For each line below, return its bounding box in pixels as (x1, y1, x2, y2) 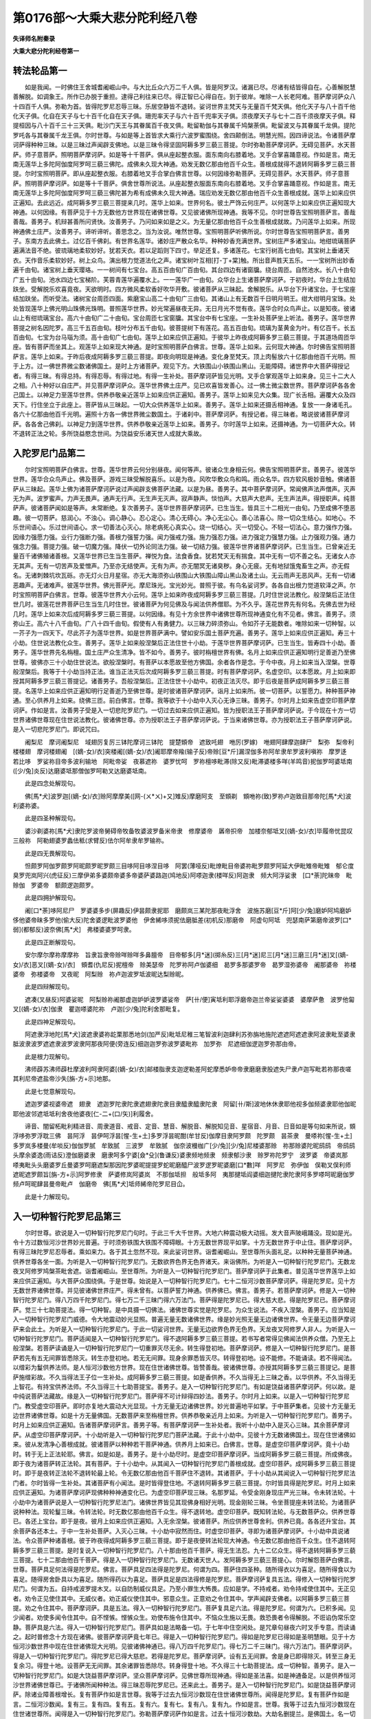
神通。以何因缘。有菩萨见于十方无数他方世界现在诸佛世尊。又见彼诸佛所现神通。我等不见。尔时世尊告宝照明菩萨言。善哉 (12, 208, 356, 216)
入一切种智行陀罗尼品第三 (12, 1210, 122, 1222)
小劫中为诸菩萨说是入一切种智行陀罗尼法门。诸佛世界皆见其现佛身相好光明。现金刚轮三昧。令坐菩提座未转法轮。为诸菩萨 (12, 1498, 356, 1506)
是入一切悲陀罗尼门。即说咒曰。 (12, 725, 103, 734)
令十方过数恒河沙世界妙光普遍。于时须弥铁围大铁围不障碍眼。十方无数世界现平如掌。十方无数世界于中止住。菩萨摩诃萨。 (12, 1238, 356, 1247)
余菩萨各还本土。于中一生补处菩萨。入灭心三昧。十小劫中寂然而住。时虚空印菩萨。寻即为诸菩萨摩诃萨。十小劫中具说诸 (12, 1526, 350, 1535)
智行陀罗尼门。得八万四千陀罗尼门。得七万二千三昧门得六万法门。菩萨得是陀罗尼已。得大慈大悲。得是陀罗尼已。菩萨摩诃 (12, 1296, 356, 1304)
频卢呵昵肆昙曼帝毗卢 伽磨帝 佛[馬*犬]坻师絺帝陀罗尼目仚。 (12, 1180, 189, 1188)
